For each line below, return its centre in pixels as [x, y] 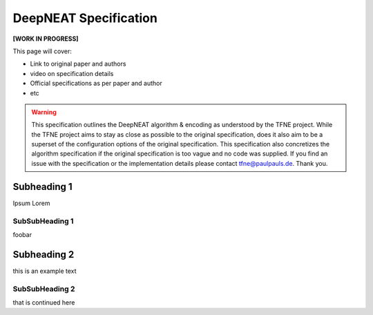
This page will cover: [42, 51]
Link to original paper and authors [78, 64]
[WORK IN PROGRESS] [46, 39]
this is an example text [45, 271]
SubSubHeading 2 [44, 289]
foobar [22, 234]
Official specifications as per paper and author [96, 84]
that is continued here [44, 302]
